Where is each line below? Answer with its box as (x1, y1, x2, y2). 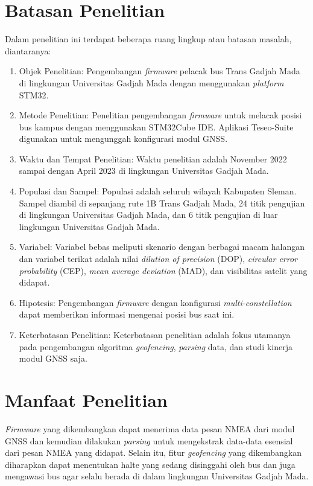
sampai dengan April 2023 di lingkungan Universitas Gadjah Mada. (19, 164, 269, 177)
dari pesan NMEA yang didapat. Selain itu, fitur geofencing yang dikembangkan (5, 446, 302, 459)
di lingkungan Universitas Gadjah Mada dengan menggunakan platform (19, 76, 284, 89)
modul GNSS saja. (19, 352, 87, 365)
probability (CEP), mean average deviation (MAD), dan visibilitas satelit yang (19, 264, 308, 277)
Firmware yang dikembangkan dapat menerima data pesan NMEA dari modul (5, 422, 295, 435)
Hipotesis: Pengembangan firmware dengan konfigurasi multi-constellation (19, 296, 292, 309)
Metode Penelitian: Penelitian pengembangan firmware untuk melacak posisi (19, 109, 302, 121)
